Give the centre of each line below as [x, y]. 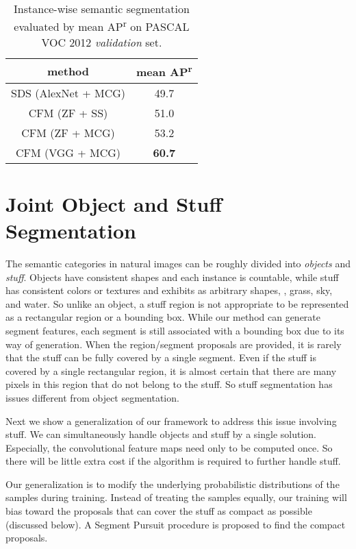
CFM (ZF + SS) [68, 112]
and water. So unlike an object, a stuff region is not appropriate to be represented [177, 303]
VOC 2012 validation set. [102, 42]
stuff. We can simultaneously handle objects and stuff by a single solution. [161, 434]
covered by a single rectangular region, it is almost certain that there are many [171, 370]
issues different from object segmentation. [92, 397]
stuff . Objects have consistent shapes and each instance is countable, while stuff [172, 277]
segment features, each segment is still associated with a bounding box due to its [175, 330]
